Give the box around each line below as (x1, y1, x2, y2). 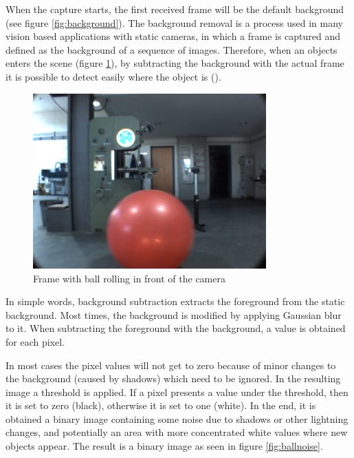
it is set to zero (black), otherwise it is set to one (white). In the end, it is (5, 398, 316, 413)
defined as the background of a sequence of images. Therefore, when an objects (5, 42, 338, 56)
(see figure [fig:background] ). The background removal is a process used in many (5, 15, 343, 30)
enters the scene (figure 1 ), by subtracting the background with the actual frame (5, 56, 344, 70)
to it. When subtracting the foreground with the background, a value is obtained (5, 321, 346, 335)
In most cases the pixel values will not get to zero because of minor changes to (5, 357, 336, 372)
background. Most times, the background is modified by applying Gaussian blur (5, 307, 342, 322)
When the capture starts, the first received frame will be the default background (5, 2, 344, 16)
